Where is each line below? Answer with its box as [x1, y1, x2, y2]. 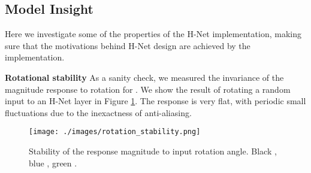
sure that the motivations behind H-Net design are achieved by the [5, 39, 250, 51]
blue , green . [29, 156, 77, 169]
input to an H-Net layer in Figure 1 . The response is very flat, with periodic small [5, 95, 306, 107]
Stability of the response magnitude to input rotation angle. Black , [29, 145, 277, 157]
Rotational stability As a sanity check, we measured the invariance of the [5, 71, 284, 83]
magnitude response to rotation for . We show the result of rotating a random [5, 83, 291, 95]
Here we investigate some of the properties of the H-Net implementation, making [5, 28, 301, 40]
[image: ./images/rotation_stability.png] [29, 128, 201, 136]
